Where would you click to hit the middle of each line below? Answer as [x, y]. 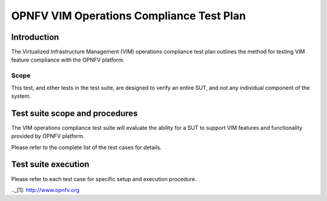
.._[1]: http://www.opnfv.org [45, 190]
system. [21, 96]
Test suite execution [50, 164]
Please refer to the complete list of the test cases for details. [86, 147]
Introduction [35, 37]
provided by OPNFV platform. [48, 136]
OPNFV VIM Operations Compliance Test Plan [129, 16]
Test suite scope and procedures [74, 113]
